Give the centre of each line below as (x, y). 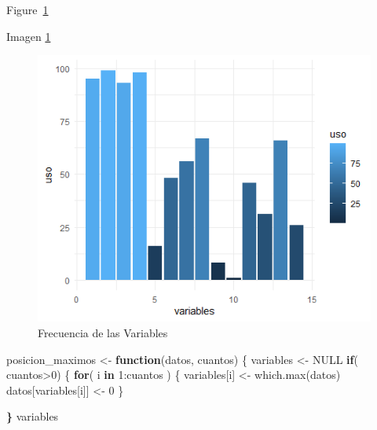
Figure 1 (27, 9)
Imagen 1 (29, 36)
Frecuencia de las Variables (103, 332)
